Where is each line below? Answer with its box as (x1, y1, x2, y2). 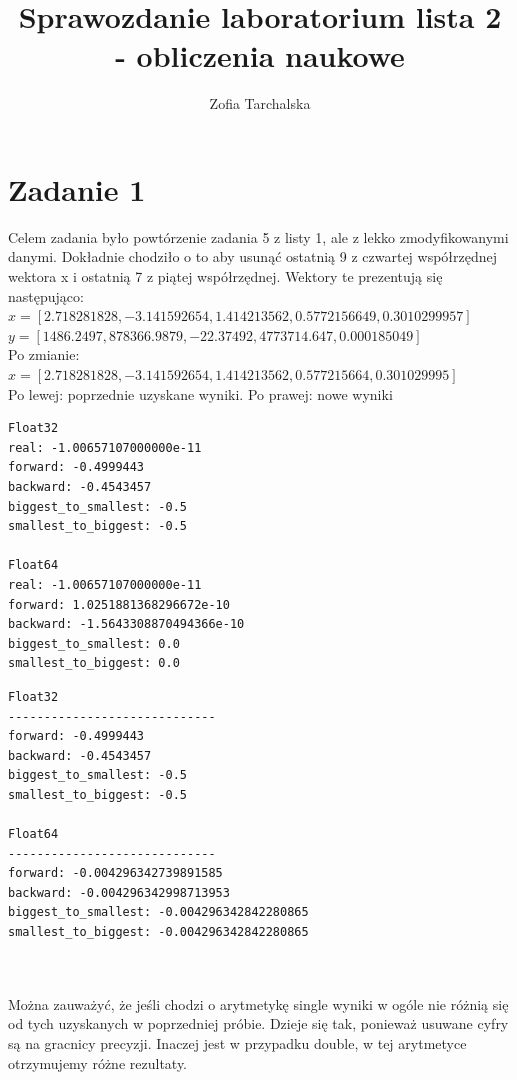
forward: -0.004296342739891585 (8, 866, 223, 881)
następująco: (8, 285, 84, 306)
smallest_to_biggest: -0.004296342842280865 (8, 925, 309, 940)
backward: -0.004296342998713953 (8, 885, 230, 900)
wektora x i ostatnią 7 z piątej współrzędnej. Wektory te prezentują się (8, 266, 443, 287)
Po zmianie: (8, 344, 80, 365)
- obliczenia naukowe (115, 35, 405, 76)
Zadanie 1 (8, 168, 146, 209)
